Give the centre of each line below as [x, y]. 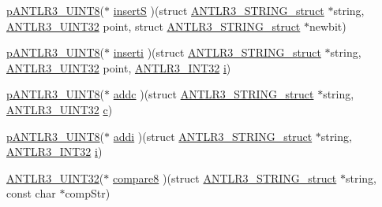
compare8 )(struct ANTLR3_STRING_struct [225, 177]
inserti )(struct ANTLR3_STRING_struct [217, 52]
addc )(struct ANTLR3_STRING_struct [213, 94]
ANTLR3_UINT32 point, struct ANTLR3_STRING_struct [154, 26]
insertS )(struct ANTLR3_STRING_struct [219, 10]
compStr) [88, 193]
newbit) [328, 26]
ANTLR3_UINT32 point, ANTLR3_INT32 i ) [119, 67]
